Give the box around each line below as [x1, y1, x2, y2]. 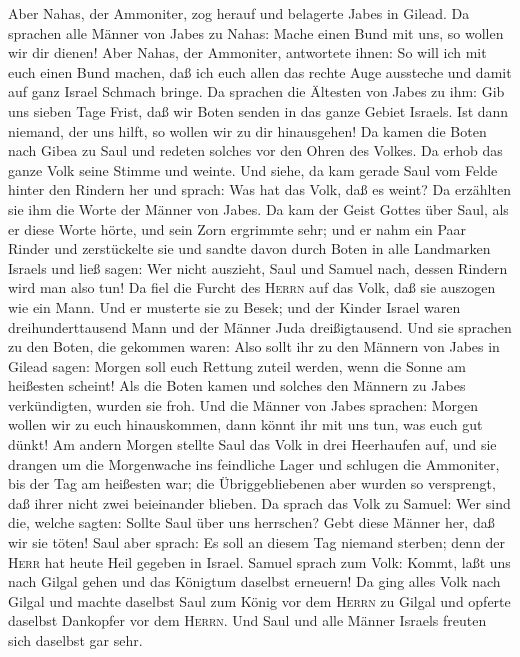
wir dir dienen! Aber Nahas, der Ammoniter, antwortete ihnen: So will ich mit [8, 42, 487, 63]
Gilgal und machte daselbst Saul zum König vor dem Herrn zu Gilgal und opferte [8, 590, 511, 611]
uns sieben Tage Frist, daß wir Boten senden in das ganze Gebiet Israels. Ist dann [8, 100, 509, 121]
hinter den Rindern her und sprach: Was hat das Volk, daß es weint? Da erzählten [8, 179, 511, 200]
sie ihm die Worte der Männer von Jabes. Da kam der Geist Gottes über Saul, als [8, 198, 509, 219]
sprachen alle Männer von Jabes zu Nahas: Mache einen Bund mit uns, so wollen [8, 22, 504, 43]
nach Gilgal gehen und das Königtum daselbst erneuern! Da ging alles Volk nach [8, 571, 501, 592]
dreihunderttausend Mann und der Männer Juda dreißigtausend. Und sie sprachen [8, 316, 512, 337]
